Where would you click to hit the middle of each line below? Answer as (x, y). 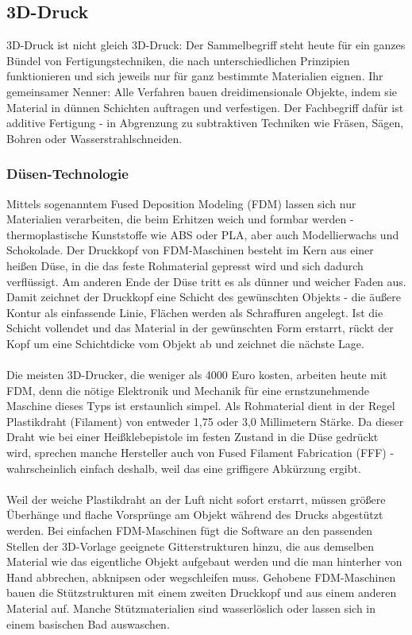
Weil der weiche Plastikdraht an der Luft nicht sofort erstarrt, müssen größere (196, 499)
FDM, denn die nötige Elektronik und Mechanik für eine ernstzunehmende (188, 390)
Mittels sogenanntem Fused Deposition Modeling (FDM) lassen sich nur (181, 203)
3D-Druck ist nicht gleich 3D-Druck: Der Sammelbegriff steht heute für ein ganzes (206, 45)
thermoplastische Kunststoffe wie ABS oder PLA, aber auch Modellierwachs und (203, 234)
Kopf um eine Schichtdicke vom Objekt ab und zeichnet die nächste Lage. (185, 343)
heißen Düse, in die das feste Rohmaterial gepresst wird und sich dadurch (185, 265)
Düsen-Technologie (67, 174)
